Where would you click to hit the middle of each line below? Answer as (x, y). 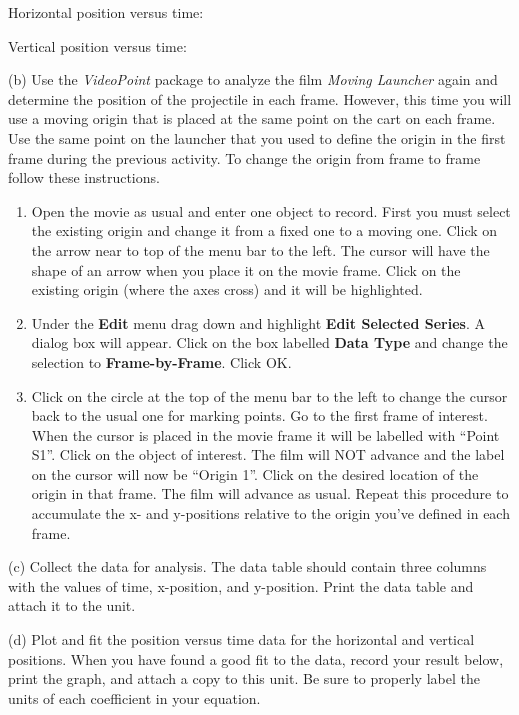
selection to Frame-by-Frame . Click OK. (161, 361)
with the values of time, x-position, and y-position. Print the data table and (241, 585)
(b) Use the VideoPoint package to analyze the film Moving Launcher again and (253, 79)
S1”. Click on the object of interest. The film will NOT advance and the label (268, 454)
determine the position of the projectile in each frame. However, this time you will (260, 98)
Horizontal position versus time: (106, 12)
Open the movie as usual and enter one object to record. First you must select (271, 210)
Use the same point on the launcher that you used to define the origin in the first (257, 137)
